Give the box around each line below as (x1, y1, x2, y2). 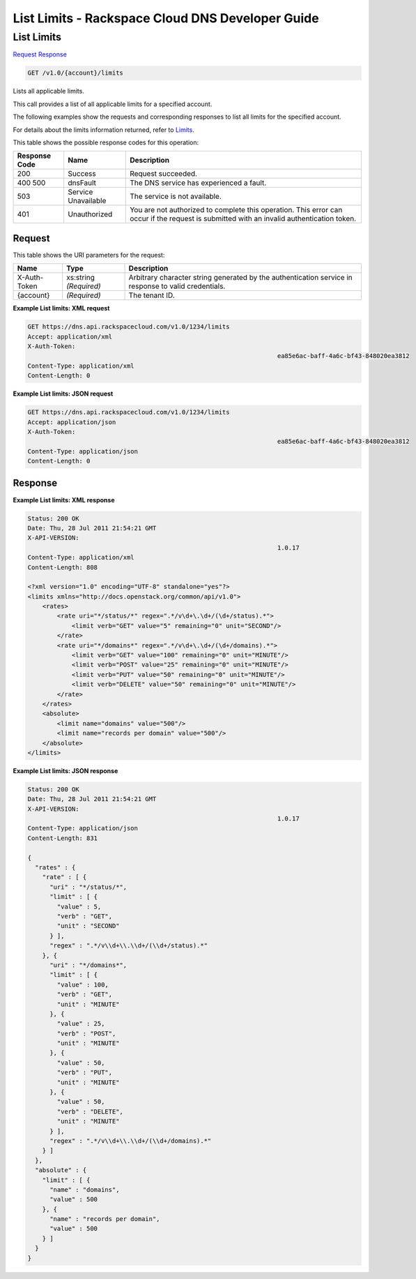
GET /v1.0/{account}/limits (27, 69, 123, 77)
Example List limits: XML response (13, 495, 115, 504)
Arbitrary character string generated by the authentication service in (128, 273, 353, 283)
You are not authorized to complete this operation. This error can (130, 205, 343, 215)
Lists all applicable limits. (13, 87, 85, 96)
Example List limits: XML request (13, 304, 110, 313)
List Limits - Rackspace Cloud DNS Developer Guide (13, 10, 320, 26)
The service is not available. (130, 192, 222, 202)
